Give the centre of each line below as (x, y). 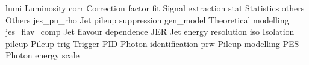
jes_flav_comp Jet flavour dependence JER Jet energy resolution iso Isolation (150, 32)
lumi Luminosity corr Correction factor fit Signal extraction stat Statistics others (155, 8)
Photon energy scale (42, 55)
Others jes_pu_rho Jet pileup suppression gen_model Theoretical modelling (147, 20)
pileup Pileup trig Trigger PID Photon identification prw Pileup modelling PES (152, 43)
